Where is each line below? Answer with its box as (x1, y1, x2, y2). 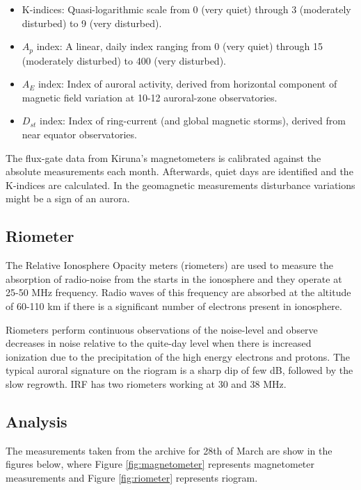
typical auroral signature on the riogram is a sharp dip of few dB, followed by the (6, 363, 353, 377)
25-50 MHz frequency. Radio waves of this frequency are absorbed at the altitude (6, 285, 351, 300)
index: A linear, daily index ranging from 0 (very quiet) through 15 (36, 39, 323, 54)
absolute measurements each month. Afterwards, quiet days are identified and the (6, 164, 353, 179)
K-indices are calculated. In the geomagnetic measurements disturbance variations (6, 177, 355, 192)
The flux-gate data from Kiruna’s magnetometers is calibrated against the (6, 150, 321, 165)
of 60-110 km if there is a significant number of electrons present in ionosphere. (6, 298, 342, 313)
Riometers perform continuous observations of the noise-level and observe (6, 322, 318, 336)
